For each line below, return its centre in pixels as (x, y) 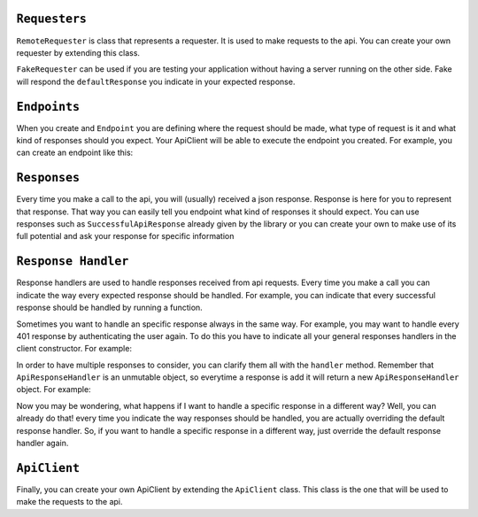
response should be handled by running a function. (109, 308)
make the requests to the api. (69, 502)
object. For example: (54, 390)
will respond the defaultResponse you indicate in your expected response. (156, 81)
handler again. (42, 444)
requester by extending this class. (78, 52)
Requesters (52, 19)
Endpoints (48, 107)
